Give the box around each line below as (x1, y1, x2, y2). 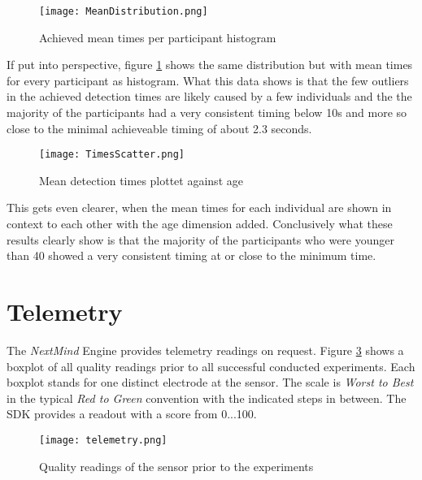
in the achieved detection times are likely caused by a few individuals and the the (7, 88, 412, 105)
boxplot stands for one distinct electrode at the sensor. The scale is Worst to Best (7, 374, 414, 391)
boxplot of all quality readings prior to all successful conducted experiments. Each (7, 357, 415, 374)
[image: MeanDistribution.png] (39, 6, 208, 17)
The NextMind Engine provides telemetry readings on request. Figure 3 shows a (7, 341, 404, 358)
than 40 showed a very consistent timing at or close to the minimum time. (7, 247, 376, 264)
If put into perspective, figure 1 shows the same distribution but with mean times (7, 56, 413, 73)
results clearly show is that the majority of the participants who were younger (7, 231, 394, 248)
